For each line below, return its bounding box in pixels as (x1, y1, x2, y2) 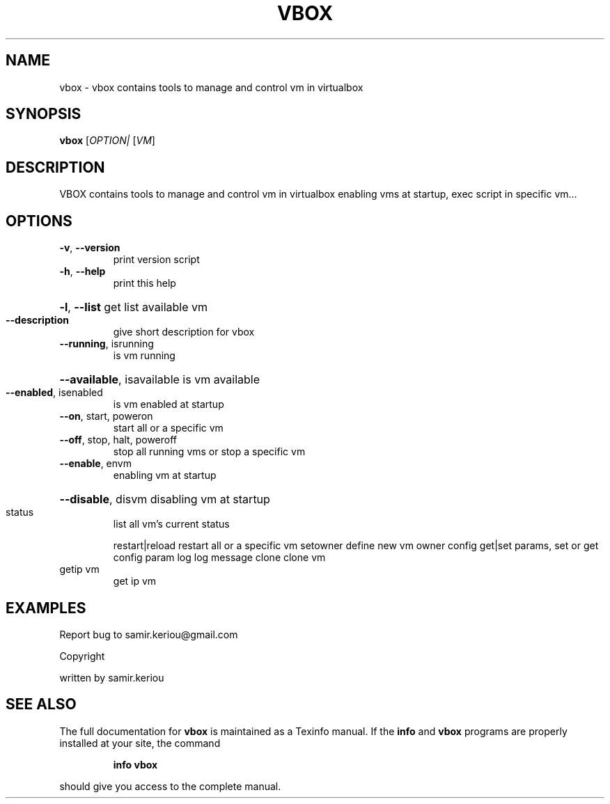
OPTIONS (6, 212, 72, 230)
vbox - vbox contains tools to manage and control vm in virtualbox (59, 81, 363, 93)
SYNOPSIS (6, 105, 81, 123)
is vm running (113, 349, 175, 362)
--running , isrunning (59, 338, 154, 350)
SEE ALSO (6, 695, 77, 714)
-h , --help (59, 265, 106, 278)
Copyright (59, 649, 105, 662)
